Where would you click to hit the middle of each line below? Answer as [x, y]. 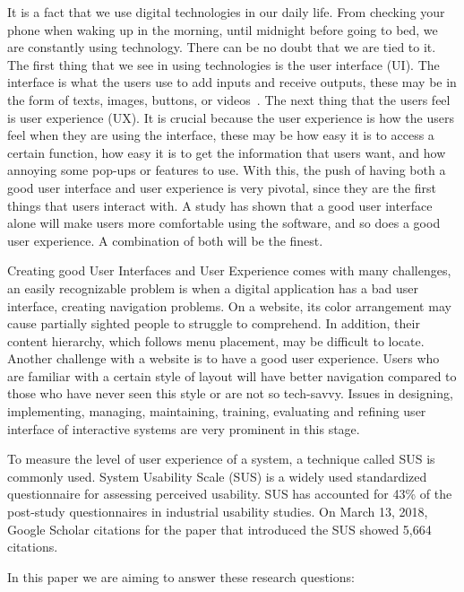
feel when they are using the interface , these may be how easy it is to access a [221, 135]
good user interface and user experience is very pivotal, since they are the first [222, 187]
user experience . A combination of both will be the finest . [165, 240]
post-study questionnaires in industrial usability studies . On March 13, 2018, [218, 512]
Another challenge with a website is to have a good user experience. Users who [223, 358]
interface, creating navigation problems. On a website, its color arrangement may [229, 305]
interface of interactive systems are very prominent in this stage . [184, 428]
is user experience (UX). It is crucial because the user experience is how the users [231, 117]
